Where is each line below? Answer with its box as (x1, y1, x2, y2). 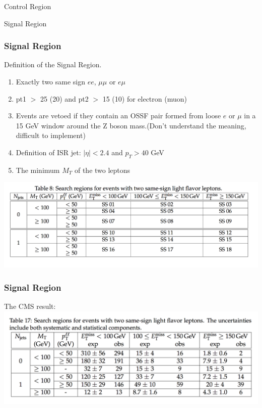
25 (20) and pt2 (40, 93, 89, 104)
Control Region (4, 1, 51, 11)
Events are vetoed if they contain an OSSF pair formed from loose (16, 110, 221, 121)
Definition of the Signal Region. (4, 59, 102, 70)
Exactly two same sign (16, 76, 86, 86)
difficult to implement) (16, 130, 86, 141)
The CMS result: (4, 301, 56, 311)
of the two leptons (74, 164, 130, 175)
